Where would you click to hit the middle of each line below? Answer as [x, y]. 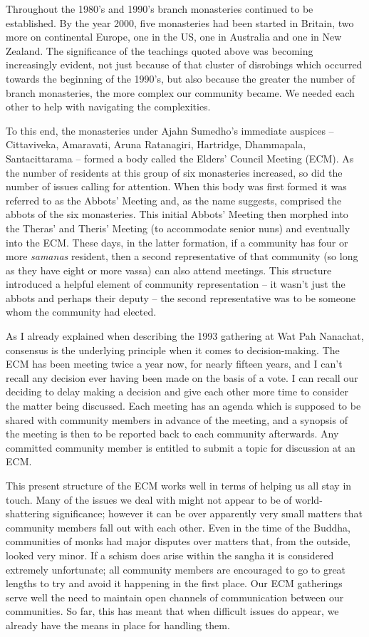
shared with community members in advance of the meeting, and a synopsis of [177, 419]
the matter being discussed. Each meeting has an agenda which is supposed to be [183, 406]
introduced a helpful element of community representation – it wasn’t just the [176, 284]
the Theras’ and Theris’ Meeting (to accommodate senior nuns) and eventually [178, 228]
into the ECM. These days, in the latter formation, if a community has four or [177, 242]
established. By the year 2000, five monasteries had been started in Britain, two [180, 22]
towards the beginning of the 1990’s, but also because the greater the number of [181, 78]
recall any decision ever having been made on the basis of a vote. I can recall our [182, 377]
